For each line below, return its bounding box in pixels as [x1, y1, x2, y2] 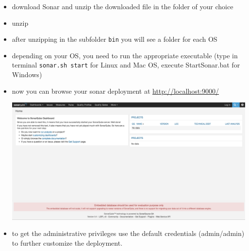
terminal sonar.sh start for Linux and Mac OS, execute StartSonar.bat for [12, 60, 240, 70]
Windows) [12, 69, 42, 80]
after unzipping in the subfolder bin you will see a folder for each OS [12, 34, 217, 44]
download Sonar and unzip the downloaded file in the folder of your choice [12, 1, 233, 11]
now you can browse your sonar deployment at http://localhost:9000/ [12, 85, 219, 96]
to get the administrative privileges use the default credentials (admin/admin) [12, 228, 245, 238]
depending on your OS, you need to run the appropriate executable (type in [12, 50, 238, 60]
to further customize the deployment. [12, 237, 123, 248]
